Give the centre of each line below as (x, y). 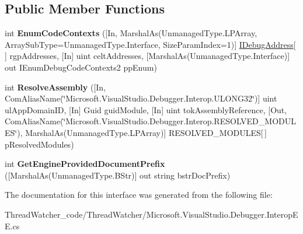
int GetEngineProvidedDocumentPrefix (85, 164)
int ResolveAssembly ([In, (55, 87)
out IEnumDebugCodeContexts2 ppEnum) (81, 67)
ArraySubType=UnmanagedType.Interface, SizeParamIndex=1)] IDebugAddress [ (150, 44)
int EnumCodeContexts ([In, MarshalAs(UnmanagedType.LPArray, (131, 33)
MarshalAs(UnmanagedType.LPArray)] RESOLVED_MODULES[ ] (146, 132)
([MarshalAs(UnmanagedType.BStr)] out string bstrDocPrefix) (118, 175)
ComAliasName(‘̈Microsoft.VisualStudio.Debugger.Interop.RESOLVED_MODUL (150, 121)
